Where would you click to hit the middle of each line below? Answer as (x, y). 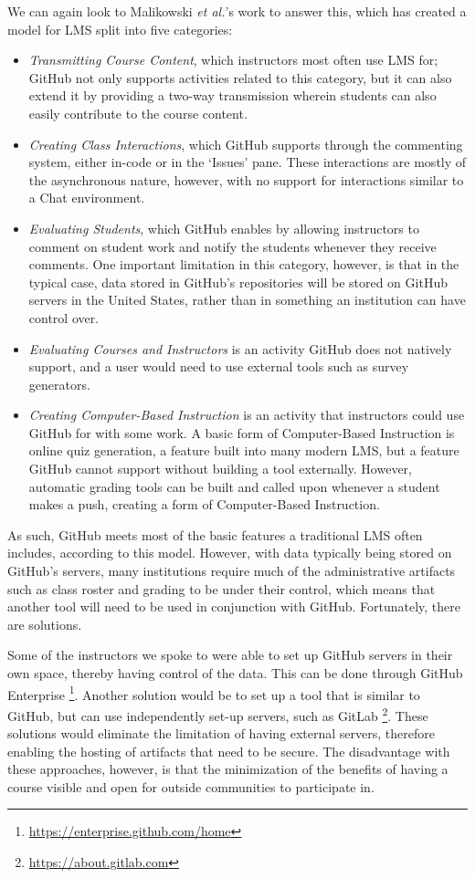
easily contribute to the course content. (138, 113)
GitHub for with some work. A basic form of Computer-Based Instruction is (242, 432)
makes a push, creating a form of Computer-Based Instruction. (204, 504)
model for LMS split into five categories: (120, 29)
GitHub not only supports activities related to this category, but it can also (240, 77)
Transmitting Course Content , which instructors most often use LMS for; (233, 60)
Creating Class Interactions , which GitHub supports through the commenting (246, 144)
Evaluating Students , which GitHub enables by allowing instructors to (224, 228)
